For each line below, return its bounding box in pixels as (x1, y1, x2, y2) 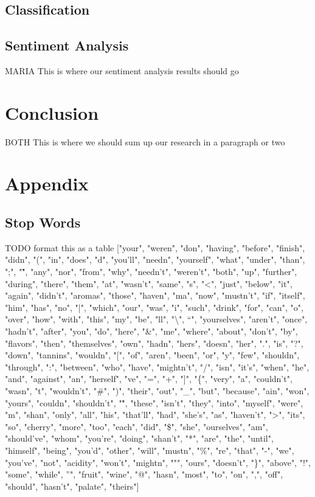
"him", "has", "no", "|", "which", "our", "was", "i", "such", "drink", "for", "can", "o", (5, 301, 303, 313)
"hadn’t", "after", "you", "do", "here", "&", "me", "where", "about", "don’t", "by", (5, 325, 298, 338)
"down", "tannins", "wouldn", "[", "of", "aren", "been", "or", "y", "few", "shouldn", (5, 349, 300, 361)
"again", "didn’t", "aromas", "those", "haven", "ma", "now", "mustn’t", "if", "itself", (5, 289, 305, 302)
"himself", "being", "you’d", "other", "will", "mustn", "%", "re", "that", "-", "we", (5, 443, 294, 456)
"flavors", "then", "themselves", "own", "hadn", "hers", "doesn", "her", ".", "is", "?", (5, 336, 303, 349)
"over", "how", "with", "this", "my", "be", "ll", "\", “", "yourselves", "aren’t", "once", (5, 313, 308, 325)
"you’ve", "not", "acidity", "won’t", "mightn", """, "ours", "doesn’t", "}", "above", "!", (5, 456, 311, 468)
